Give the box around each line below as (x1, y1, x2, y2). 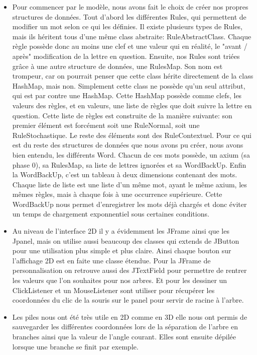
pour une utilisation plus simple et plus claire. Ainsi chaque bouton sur (12, 245, 231, 256)
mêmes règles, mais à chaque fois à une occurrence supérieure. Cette (12, 189, 222, 199)
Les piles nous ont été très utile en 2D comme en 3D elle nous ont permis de (12, 311, 247, 322)
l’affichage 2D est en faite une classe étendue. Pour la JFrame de (12, 255, 211, 265)
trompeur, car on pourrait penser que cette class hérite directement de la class (12, 70, 253, 81)
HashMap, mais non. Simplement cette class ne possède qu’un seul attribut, (12, 80, 245, 91)
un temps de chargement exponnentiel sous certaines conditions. (12, 208, 209, 219)
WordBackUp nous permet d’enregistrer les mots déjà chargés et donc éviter (12, 198, 247, 209)
